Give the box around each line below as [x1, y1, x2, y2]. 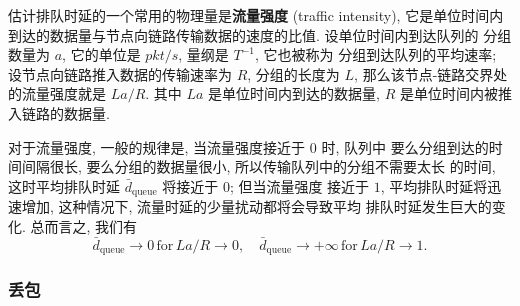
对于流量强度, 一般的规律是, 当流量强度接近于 [8, 136, 306, 157]
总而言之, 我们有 [30, 215, 138, 236]
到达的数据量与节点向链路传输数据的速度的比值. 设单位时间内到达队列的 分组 [8, 24, 512, 45]
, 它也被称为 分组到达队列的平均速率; [255, 44, 497, 65]
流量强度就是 [21, 83, 106, 104]
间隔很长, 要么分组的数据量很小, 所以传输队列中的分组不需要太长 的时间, [21, 156, 496, 177]
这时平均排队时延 [8, 175, 120, 196]
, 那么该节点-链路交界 [354, 63, 494, 84]
